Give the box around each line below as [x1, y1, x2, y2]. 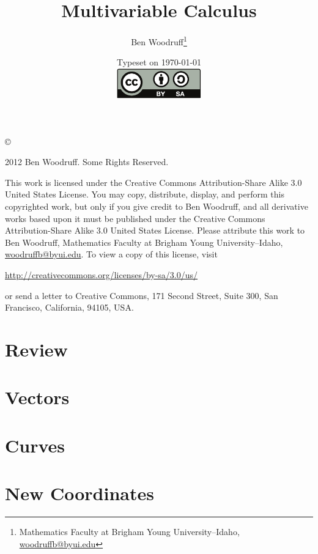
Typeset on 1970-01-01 [116, 56, 202, 68]
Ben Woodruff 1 [131, 34, 187, 48]
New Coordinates [5, 481, 154, 506]
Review [5, 337, 68, 361]
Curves [5, 432, 65, 457]
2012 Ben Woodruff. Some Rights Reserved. [5, 155, 169, 168]
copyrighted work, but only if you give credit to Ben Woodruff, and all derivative [5, 200, 308, 213]
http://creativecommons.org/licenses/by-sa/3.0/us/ [5, 268, 198, 281]
